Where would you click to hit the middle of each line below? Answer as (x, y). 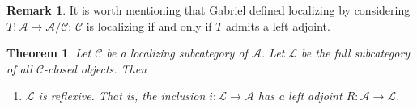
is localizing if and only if (149, 25)
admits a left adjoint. (278, 25)
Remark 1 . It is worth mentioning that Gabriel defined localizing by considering (208, 10)
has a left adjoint (300, 96)
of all (19, 68)
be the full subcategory (356, 53)
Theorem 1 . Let (49, 53)
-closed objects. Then (96, 68)
